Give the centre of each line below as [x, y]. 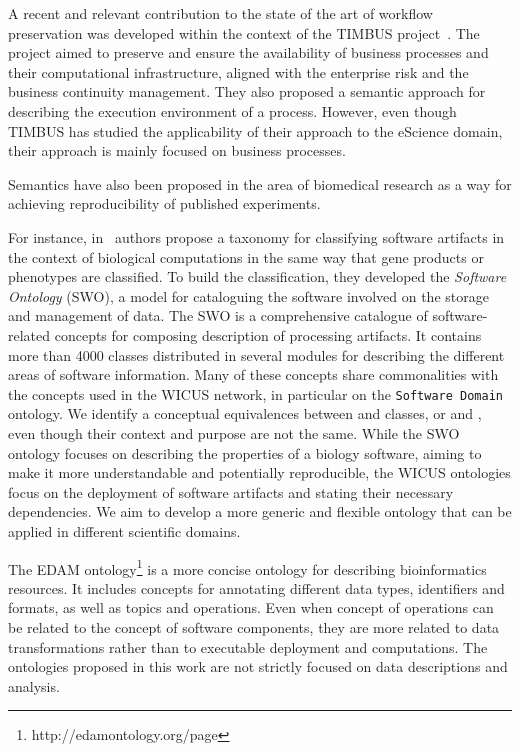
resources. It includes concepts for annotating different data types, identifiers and [256, 587]
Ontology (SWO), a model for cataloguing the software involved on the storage [248, 295]
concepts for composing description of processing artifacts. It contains [268, 334]
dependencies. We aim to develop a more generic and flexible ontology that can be [260, 511]
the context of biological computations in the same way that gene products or [246, 256]
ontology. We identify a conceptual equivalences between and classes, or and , [245, 413]
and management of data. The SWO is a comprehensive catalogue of [218, 315]
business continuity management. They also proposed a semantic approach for [247, 91]
